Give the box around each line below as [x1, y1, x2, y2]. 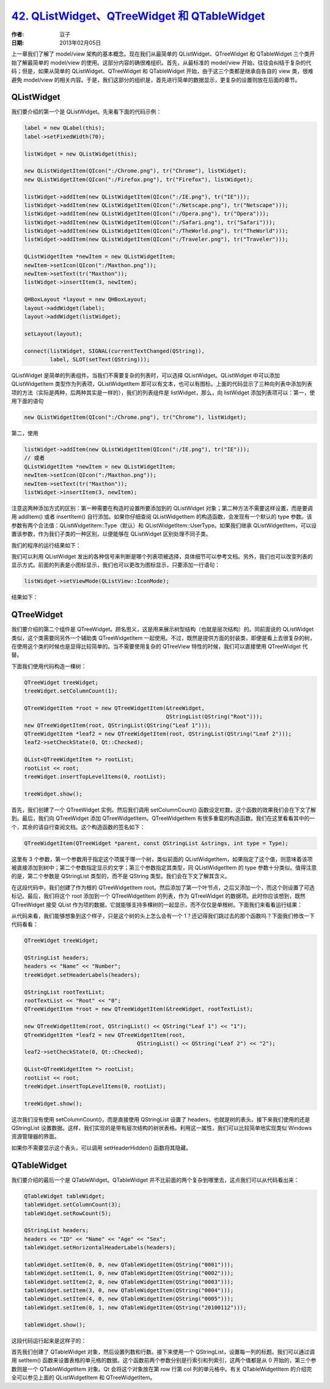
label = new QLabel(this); [24, 124, 105, 132]
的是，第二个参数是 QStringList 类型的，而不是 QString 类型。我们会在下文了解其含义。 [11, 873, 230, 880]
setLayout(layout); [24, 330, 82, 337]
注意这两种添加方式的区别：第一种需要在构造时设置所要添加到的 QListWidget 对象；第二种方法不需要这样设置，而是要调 [11, 504, 313, 511]
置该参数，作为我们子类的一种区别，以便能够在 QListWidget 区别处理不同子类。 [11, 530, 211, 538]
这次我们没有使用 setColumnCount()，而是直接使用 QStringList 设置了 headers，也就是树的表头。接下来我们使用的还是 [11, 1115, 310, 1123]
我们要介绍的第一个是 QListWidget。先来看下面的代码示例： [11, 108, 162, 116]
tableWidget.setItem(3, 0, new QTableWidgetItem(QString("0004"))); [24, 1287, 234, 1294]
